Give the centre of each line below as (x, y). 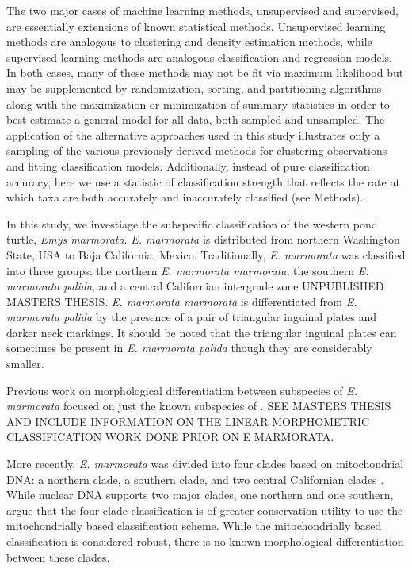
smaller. (25, 364)
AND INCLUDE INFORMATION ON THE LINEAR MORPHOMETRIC (188, 421)
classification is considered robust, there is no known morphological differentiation (205, 541)
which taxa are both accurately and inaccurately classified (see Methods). (185, 197)
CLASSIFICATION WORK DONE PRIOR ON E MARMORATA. (170, 437)
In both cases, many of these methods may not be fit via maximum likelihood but (205, 73)
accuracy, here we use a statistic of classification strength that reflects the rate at (203, 181)
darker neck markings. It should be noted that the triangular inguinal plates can (202, 332)
